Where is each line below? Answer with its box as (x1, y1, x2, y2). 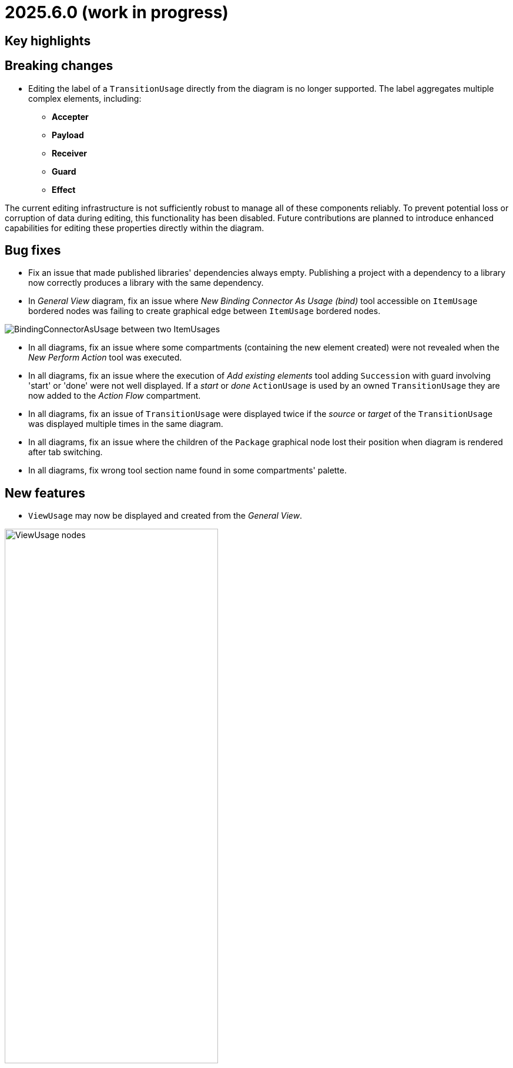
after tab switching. (28, 447, 103, 458)
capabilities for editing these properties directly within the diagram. (5, 222, 264, 233)
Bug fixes (5, 243, 61, 258)
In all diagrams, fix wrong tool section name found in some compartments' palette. (28, 465, 347, 476)
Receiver (52, 148, 87, 158)
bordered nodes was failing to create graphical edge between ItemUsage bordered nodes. (28, 306, 381, 316)
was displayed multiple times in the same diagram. (28, 419, 223, 429)
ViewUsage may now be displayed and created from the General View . (28, 510, 303, 521)
